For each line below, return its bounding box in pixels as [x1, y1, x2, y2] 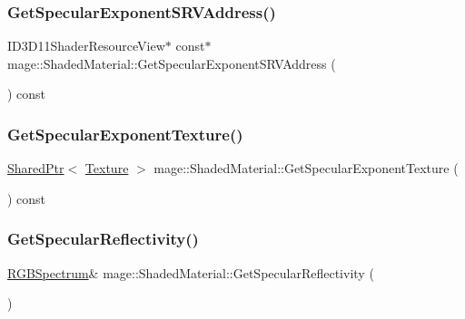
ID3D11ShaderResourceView [7, 36, 165, 55]
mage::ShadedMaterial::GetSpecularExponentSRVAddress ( [7, 53, 336, 72]
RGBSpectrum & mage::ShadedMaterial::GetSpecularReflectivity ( [7, 263, 374, 282]
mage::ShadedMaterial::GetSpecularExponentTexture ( [153, 159, 459, 178]
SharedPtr [7, 159, 64, 178]
